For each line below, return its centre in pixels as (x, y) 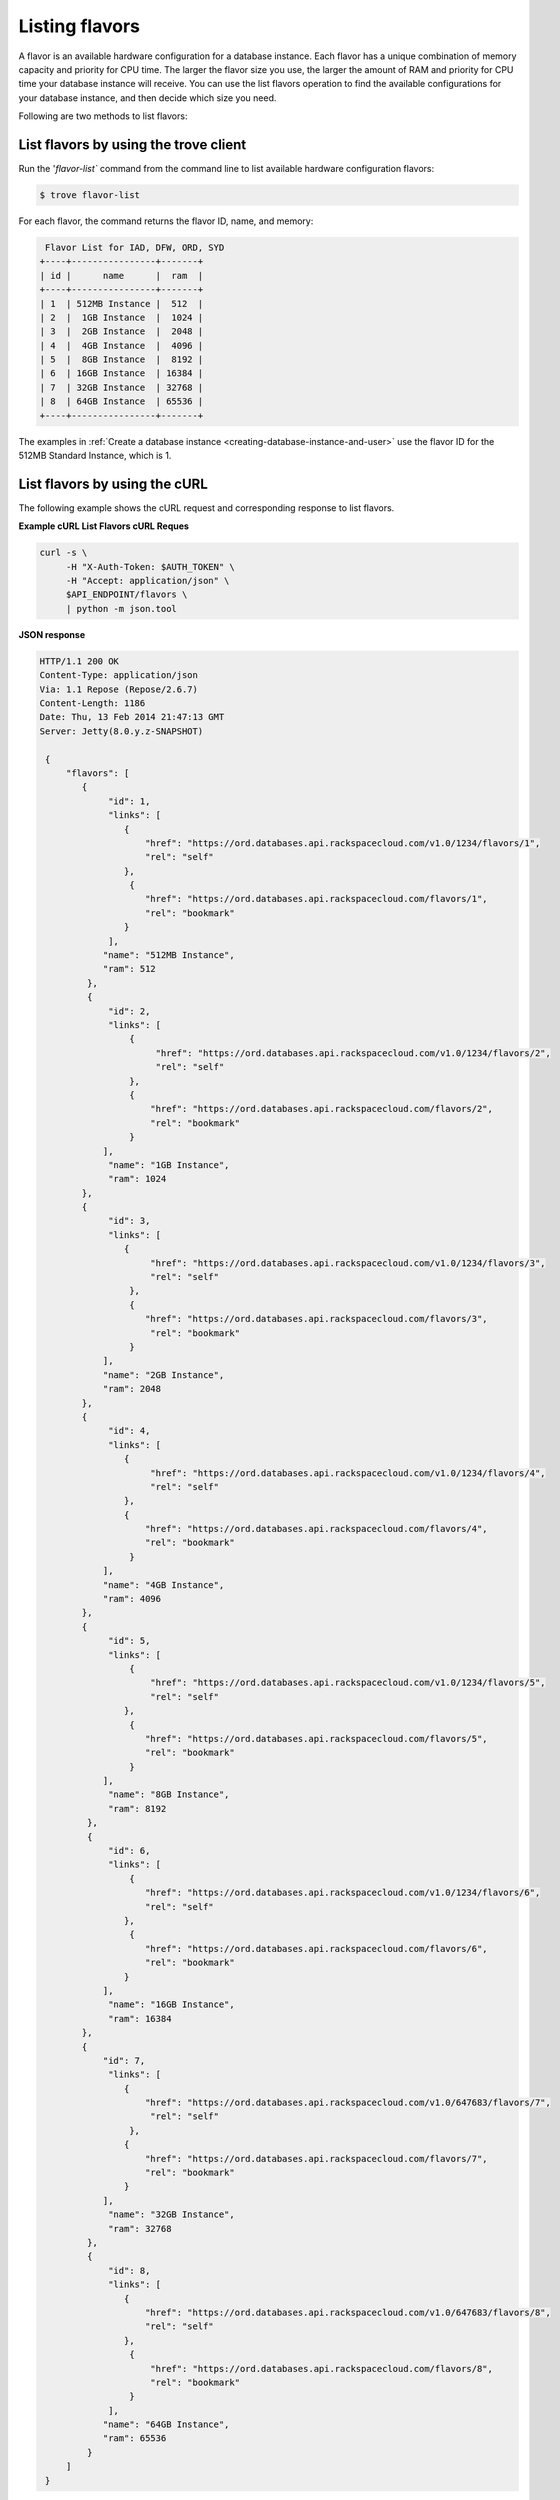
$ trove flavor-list (89, 195)
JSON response (51, 634)
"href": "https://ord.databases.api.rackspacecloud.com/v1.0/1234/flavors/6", (343, 1893)
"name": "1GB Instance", (169, 1164)
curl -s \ (63, 553)
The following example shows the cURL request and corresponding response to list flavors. (206, 507)
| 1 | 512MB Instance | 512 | (121, 303)
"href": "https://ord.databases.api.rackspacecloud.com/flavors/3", (317, 1319)
